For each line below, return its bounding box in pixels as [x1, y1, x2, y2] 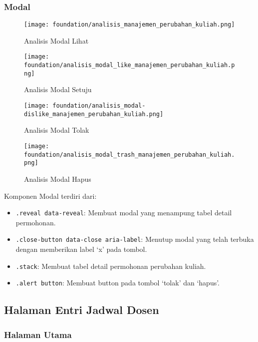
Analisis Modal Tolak [24, 125, 89, 135]
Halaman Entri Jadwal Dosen [4, 302, 159, 317]
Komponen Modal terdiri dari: [4, 190, 97, 201]
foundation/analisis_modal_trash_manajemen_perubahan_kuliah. [24, 151, 235, 158]
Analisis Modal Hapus [24, 173, 91, 184]
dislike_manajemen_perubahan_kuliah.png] [24, 110, 164, 118]
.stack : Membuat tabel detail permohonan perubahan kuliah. [15, 260, 206, 271]
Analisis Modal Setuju [24, 84, 92, 95]
